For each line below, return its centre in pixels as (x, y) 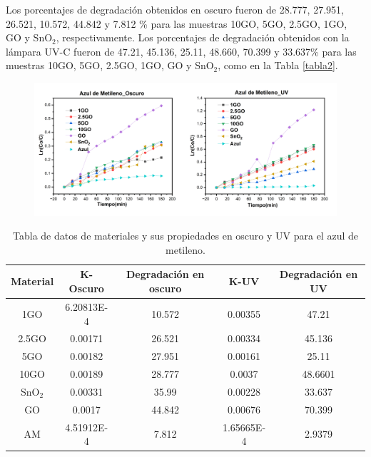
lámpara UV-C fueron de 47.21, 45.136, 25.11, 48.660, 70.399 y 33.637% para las (181, 51)
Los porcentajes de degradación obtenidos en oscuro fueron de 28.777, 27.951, (175, 9)
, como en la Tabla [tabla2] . (278, 65)
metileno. (185, 249)
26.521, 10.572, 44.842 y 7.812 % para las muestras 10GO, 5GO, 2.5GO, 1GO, (177, 23)
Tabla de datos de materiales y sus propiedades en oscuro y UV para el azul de (185, 236)
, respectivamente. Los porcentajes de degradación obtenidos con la (203, 37)
